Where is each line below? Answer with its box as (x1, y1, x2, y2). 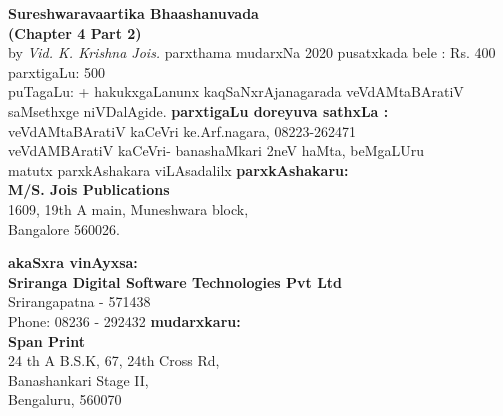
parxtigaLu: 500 (8, 61, 106, 82)
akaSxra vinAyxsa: (8, 252, 138, 273)
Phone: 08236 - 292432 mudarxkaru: (8, 310, 241, 331)
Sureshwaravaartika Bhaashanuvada (8, 3, 259, 23)
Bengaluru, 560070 (8, 389, 122, 410)
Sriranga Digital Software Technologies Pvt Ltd (8, 271, 343, 292)
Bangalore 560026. (8, 218, 120, 239)
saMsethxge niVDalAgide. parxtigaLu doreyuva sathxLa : (8, 100, 389, 121)
